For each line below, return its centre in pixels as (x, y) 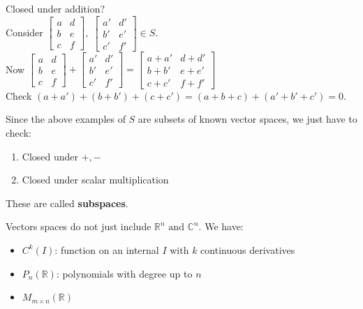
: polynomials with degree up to (124, 273)
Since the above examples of (66, 119)
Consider (24, 32)
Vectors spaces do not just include (79, 226)
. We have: (221, 226)
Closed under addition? (55, 8)
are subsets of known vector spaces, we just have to (247, 119)
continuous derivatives (248, 249)
